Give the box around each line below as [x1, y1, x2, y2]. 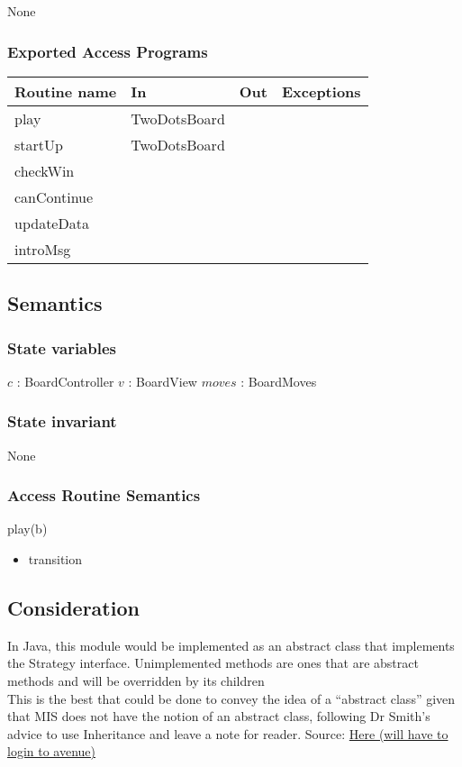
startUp [14, 133, 63, 155]
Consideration [7, 594, 140, 622]
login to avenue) [7, 742, 95, 761]
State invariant [7, 410, 117, 433]
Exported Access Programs [7, 40, 208, 62]
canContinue [14, 186, 94, 207]
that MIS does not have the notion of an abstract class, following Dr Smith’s [7, 707, 430, 726]
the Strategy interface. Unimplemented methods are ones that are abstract [7, 653, 419, 672]
